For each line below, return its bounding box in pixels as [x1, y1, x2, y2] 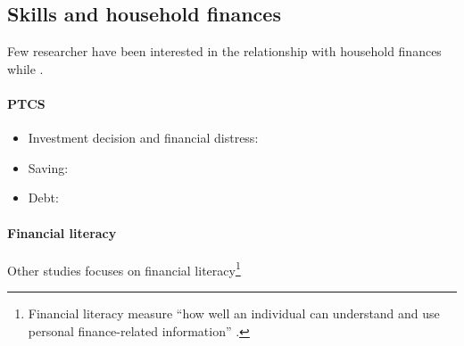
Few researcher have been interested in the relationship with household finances [7, 42, 442, 61]
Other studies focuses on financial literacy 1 [7, 258, 241, 279]
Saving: [28, 158, 69, 177]
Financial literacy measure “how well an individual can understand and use [28, 304, 440, 323]
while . [7, 59, 44, 78]
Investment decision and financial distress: [28, 128, 259, 147]
